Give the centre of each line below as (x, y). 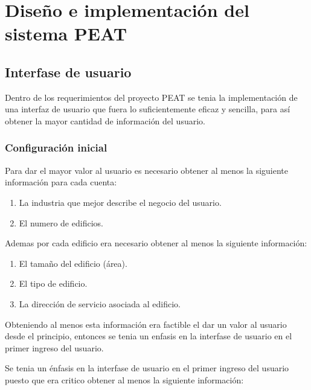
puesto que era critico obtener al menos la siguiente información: (124, 379)
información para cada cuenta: (61, 182)
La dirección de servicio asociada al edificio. (100, 303)
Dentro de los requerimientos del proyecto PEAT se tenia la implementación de (151, 97)
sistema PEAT (66, 34)
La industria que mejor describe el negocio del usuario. (120, 202)
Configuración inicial (56, 148)
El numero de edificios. (61, 222)
